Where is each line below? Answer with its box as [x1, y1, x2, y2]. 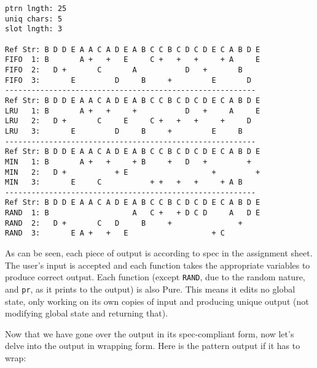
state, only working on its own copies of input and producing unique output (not [5, 294, 309, 307]
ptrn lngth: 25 [5, 4, 67, 13]
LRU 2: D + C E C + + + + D [5, 117, 251, 126]
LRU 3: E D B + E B [5, 126, 243, 136]
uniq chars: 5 [5, 14, 63, 23]
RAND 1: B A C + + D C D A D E [5, 209, 260, 218]
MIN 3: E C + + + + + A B [5, 178, 243, 187]
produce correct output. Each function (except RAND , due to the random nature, [5, 270, 305, 283]
